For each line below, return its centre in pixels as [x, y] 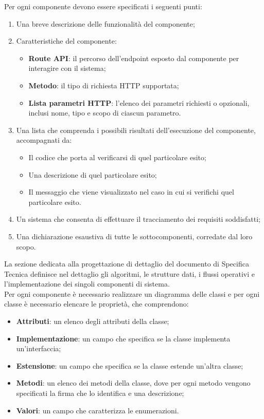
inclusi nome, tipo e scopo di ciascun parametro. [105, 113]
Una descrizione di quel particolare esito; [93, 174]
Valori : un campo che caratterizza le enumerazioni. [98, 410]
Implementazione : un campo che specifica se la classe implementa [123, 338]
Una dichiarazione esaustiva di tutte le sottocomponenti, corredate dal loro [134, 236]
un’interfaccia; [39, 348]
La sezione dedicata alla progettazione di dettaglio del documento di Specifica [127, 264]
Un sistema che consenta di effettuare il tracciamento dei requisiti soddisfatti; [138, 219]
